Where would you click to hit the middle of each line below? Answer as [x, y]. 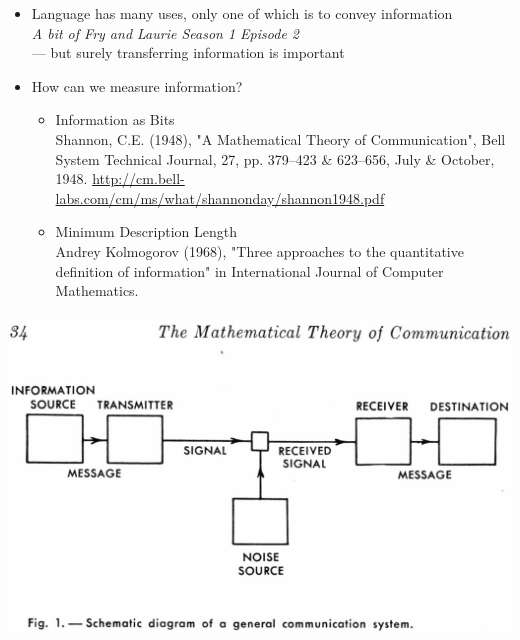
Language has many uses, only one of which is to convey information [242, 13]
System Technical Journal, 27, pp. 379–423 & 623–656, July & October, [275, 158]
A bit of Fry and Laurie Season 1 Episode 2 [165, 32]
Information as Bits [115, 119]
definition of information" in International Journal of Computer [249, 270]
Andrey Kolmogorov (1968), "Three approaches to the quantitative [259, 250]
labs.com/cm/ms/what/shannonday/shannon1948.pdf [220, 197]
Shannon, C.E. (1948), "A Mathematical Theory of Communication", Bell [280, 138]
